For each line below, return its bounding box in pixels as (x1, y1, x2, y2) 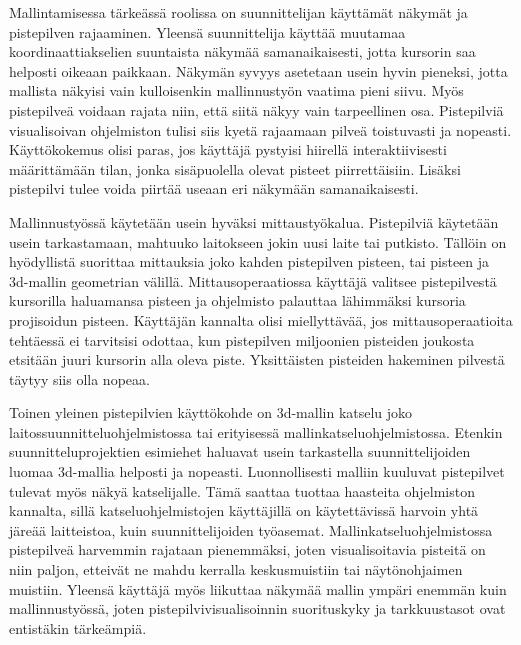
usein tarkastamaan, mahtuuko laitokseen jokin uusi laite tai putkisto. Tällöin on (9, 231, 507, 252)
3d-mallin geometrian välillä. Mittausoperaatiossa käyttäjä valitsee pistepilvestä (9, 270, 497, 291)
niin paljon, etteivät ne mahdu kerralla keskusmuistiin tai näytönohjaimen (9, 559, 463, 580)
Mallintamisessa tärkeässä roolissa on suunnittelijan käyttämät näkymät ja (9, 2, 468, 22)
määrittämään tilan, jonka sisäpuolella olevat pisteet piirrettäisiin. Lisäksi (9, 158, 461, 179)
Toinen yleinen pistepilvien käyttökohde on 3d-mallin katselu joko (9, 402, 413, 423)
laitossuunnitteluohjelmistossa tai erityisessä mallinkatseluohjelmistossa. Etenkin (9, 421, 503, 442)
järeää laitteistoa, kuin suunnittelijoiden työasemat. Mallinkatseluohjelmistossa (9, 519, 493, 540)
